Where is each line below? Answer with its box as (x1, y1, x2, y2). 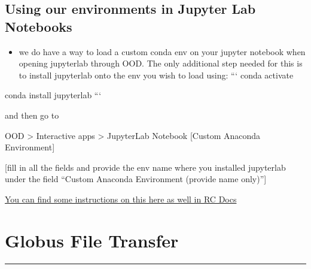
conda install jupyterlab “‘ (5, 89, 102, 101)
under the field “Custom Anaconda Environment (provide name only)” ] (5, 173, 267, 185)
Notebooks (5, 17, 72, 35)
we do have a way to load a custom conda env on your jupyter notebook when (19, 45, 306, 58)
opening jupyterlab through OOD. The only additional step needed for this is (19, 57, 303, 69)
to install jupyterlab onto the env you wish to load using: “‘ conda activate (19, 68, 294, 81)
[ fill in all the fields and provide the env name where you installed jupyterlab (5, 161, 286, 173)
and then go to (5, 108, 59, 121)
